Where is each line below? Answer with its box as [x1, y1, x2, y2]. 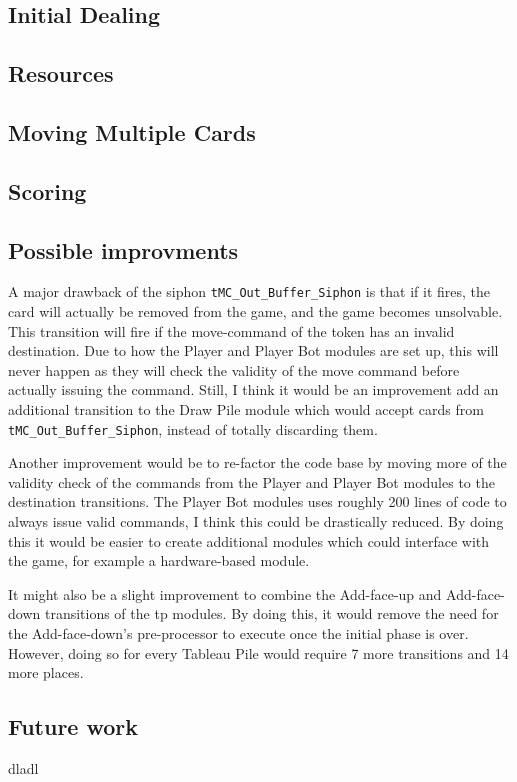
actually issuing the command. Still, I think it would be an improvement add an [8, 379, 499, 400]
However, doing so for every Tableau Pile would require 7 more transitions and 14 [8, 642, 509, 663]
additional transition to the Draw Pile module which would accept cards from [8, 398, 484, 419]
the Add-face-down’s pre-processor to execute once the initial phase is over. [8, 622, 469, 643]
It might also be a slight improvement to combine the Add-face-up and [8, 583, 442, 604]
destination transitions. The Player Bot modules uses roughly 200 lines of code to [8, 491, 507, 512]
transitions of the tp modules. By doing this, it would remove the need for [44, 603, 499, 624]
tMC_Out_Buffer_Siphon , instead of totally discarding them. [8, 418, 378, 439]
